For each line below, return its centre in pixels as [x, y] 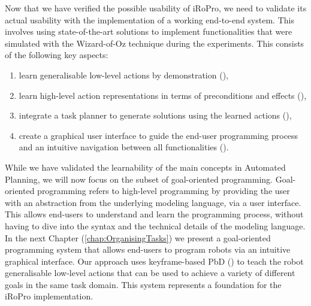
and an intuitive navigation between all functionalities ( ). [124, 147]
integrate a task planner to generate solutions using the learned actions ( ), [155, 115]
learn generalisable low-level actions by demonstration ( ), [123, 75]
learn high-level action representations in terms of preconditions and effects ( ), [163, 95]
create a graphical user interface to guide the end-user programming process [158, 135]
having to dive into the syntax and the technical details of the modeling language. [155, 225]
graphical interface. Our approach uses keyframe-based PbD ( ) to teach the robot [154, 261]
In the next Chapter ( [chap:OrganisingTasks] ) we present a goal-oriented [138, 237]
